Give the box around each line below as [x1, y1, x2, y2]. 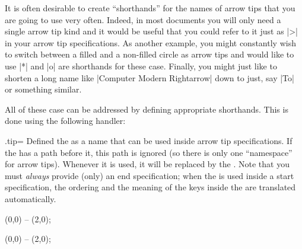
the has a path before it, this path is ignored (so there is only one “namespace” [5, 146, 293, 158]
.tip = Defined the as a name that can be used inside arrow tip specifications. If [5, 134, 293, 146]
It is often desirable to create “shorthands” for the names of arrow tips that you [5, 2, 295, 14]
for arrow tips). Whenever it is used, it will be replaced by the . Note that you [5, 158, 290, 170]
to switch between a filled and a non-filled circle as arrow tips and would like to [5, 48, 294, 60]
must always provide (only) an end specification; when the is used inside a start [5, 169, 294, 181]
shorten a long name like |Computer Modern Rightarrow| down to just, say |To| [5, 71, 294, 84]
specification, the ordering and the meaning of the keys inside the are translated [5, 181, 296, 193]
